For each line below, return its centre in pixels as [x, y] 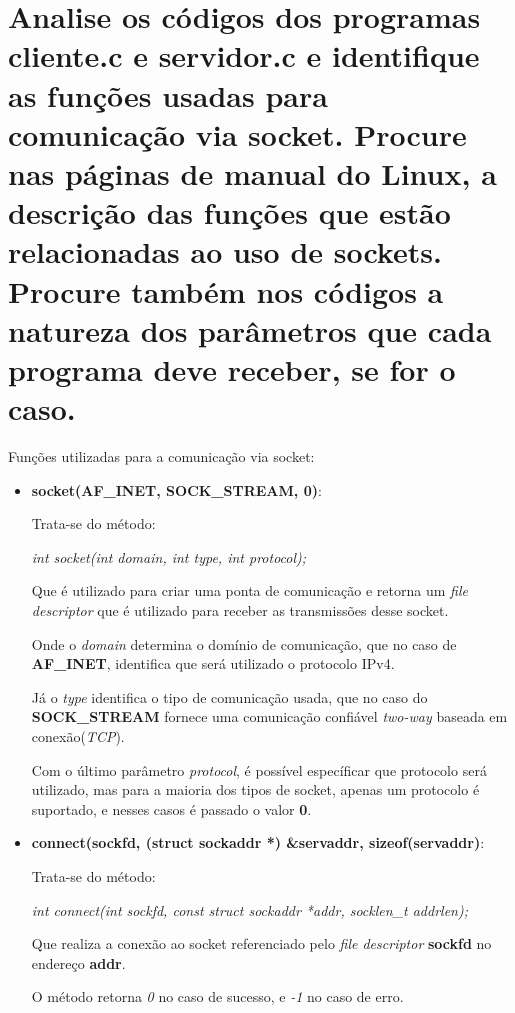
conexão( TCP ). [78, 735]
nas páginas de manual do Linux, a [252, 172]
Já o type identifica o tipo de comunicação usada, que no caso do [229, 696]
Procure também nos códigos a [226, 290]
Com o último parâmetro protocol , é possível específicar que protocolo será [259, 769]
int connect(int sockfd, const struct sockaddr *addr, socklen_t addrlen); [249, 909]
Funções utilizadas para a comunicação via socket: [161, 456]
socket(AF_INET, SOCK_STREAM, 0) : [176, 489]
